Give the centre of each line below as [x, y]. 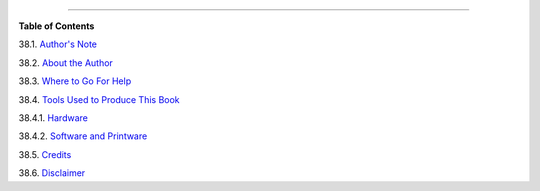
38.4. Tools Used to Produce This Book [99, 99]
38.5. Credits [45, 154]
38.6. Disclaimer [52, 173]
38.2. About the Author [66, 62]
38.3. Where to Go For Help [75, 81]
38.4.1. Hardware [53, 117]
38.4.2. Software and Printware [83, 136]
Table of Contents [56, 26]
